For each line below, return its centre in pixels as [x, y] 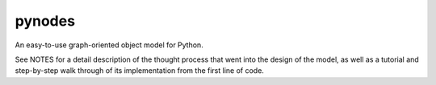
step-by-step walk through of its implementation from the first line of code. [139, 71]
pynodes [45, 21]
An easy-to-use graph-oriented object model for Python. [109, 45]
